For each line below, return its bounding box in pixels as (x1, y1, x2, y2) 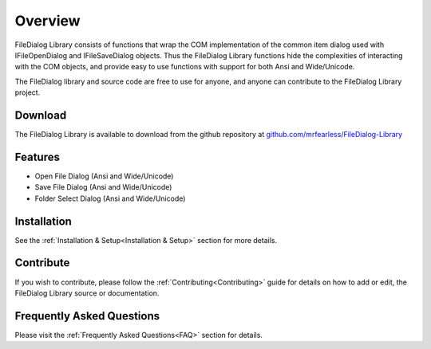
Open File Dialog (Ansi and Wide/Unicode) (34, 171, 174, 181)
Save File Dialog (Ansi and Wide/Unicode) (34, 182, 172, 192)
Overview (14, 12, 81, 29)
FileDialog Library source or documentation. (14, 288, 160, 298)
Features (14, 150, 60, 163)
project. (14, 88, 41, 97)
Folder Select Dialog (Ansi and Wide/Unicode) (34, 194, 186, 203)
